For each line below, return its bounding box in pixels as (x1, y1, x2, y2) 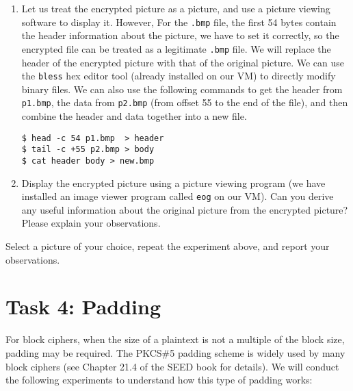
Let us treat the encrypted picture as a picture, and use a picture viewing (21, 1, 330, 15)
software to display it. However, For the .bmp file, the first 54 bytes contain (21, 14, 337, 29)
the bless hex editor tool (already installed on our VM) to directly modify (21, 68, 336, 83)
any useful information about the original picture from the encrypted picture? (21, 202, 348, 216)
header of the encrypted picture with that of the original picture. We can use (21, 55, 345, 69)
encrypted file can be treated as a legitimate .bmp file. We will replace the (21, 41, 331, 55)
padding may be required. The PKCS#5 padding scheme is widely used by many (5, 345, 345, 360)
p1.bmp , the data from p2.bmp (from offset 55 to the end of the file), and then (21, 95, 348, 110)
